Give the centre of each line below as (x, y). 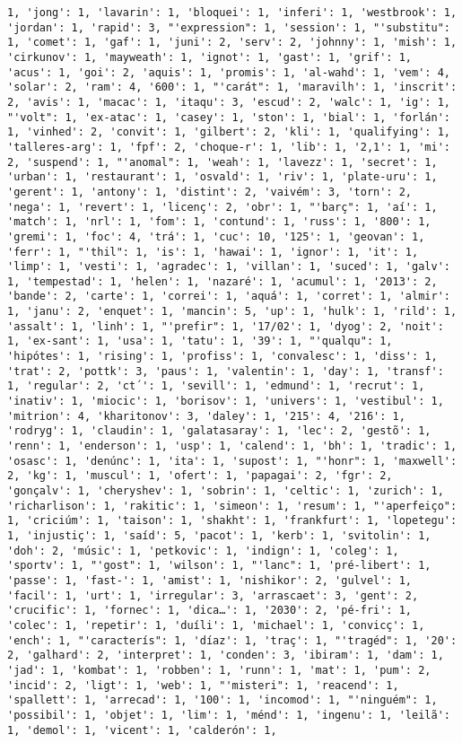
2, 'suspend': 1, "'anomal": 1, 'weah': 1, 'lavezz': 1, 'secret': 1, (222, 162)
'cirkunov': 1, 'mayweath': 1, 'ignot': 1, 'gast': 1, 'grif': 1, (210, 57)
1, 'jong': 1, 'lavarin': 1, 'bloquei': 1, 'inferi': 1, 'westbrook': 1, (232, 13)
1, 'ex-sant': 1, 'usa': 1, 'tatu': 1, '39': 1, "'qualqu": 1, (200, 341)
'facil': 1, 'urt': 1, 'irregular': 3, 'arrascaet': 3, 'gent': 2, (213, 595)
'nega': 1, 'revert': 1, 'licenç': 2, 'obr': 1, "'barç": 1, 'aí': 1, (222, 207)
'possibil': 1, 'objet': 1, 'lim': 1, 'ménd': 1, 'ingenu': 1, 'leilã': (229, 715)
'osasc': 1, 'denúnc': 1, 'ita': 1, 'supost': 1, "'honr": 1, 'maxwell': (232, 461)
